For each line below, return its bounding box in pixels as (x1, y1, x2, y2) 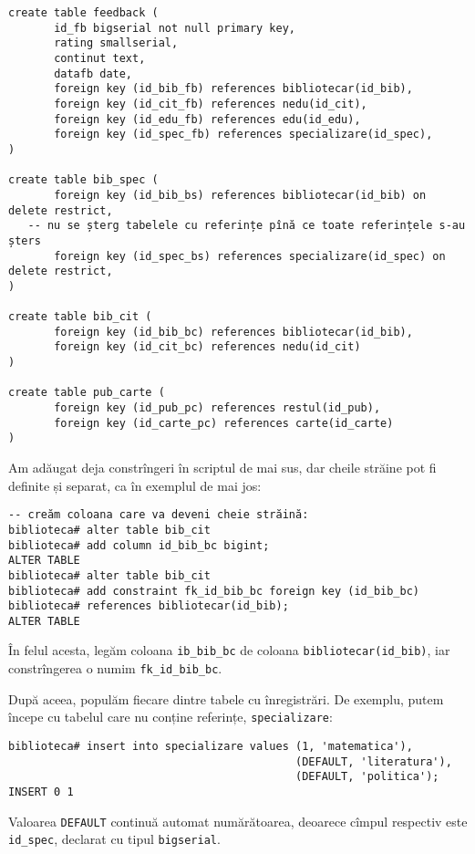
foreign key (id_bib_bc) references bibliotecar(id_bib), (54, 325, 413, 338)
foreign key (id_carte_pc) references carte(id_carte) (54, 416, 394, 430)
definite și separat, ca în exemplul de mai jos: (8, 475, 262, 495)
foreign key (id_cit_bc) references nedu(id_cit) (54, 340, 361, 354)
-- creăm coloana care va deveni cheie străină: (8, 508, 309, 522)
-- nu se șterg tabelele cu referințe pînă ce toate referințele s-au (27, 219, 466, 233)
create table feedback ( (8, 6, 159, 19)
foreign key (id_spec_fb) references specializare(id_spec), (54, 128, 433, 141)
